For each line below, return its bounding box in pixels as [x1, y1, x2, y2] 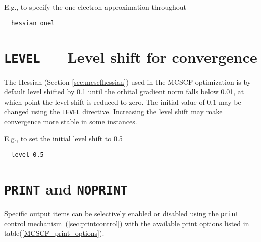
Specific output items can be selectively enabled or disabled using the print [4, 208, 239, 219]
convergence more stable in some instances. [4, 116, 137, 126]
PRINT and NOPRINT [4, 178, 128, 199]
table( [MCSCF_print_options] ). [4, 228, 105, 238]
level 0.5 [11, 151, 44, 159]
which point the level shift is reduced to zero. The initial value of [4, 96, 205, 107]
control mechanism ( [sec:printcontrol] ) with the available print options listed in [4, 218, 249, 228]
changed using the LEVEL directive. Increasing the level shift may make [4, 106, 223, 117]
